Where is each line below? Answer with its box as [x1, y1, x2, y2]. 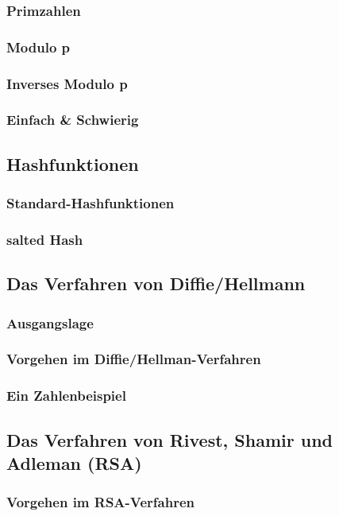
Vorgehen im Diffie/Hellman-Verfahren [6, 349, 261, 369]
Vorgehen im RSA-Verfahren [6, 492, 195, 512]
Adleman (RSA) [6, 450, 142, 475]
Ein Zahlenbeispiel [6, 386, 126, 405]
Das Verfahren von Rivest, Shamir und [6, 427, 333, 452]
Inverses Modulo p [6, 73, 128, 93]
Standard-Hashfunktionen [6, 193, 175, 213]
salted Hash [6, 229, 83, 249]
